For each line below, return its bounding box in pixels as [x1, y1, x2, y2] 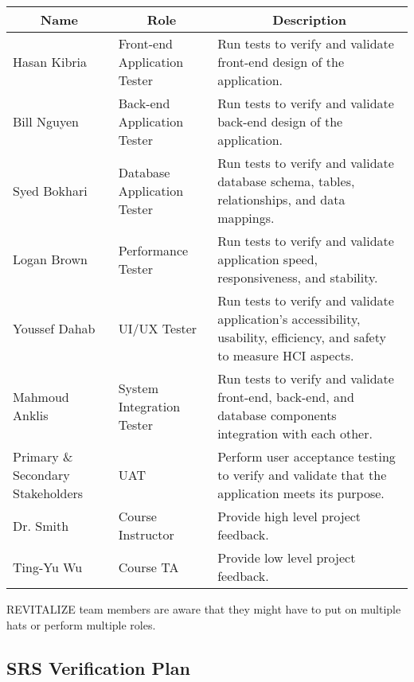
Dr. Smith [13, 516, 69, 535]
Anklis [13, 406, 49, 424]
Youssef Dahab [13, 318, 96, 337]
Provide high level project [217, 507, 361, 525]
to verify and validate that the [217, 466, 387, 484]
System [118, 378, 159, 397]
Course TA [118, 557, 179, 576]
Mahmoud [13, 388, 69, 406]
